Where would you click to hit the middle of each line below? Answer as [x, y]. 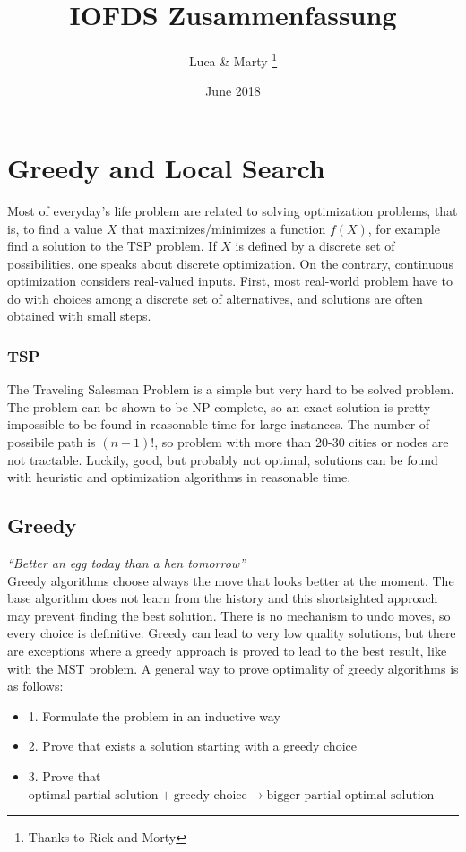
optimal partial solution [93, 795]
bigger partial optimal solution [350, 795]
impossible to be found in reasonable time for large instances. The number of [219, 424]
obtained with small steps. [79, 316]
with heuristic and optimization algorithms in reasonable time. [179, 477]
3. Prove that [65, 775]
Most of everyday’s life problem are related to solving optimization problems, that [233, 210]
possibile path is [52, 442]
